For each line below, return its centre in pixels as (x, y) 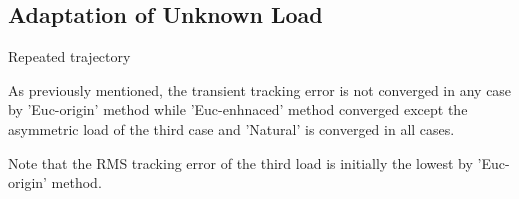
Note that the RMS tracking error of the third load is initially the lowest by (240, 162)
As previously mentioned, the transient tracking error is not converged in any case (260, 89)
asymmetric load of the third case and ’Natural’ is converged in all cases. (231, 128)
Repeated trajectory (69, 56)
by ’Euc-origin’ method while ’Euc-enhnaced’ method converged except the (238, 109)
